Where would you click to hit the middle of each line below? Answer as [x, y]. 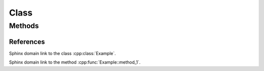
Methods [24, 26]
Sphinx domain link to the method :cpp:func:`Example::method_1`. [75, 62]
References [27, 42]
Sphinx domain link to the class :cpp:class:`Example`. [62, 53]
